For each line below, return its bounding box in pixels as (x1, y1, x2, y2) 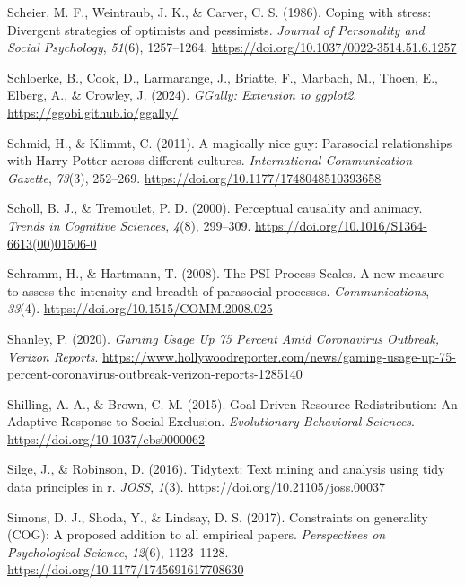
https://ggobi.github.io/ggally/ (7, 102, 179, 121)
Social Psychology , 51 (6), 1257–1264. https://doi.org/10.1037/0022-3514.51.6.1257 (7, 38, 457, 57)
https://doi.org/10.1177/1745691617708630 (7, 560, 244, 579)
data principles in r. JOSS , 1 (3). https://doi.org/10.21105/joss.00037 (7, 477, 386, 496)
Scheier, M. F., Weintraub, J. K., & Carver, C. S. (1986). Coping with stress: (7, 3, 432, 21)
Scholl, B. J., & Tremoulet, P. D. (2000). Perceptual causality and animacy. (7, 198, 423, 217)
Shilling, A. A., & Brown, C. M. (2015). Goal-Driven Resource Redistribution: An (7, 394, 458, 413)
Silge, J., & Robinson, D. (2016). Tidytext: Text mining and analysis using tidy (7, 459, 445, 478)
